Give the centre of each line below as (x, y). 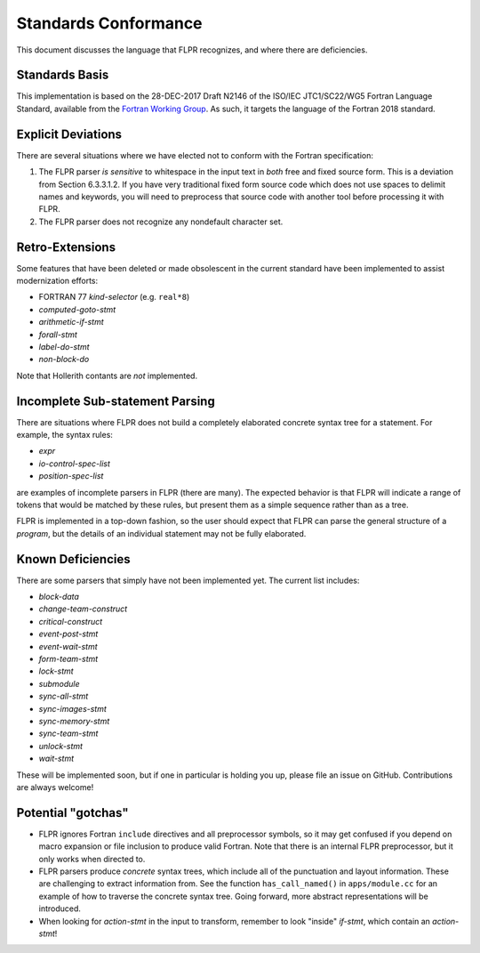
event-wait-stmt (68, 646)
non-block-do (64, 359)
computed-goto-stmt (77, 309)
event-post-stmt (68, 634)
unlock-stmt (61, 746)
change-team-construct (83, 609)
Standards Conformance (110, 23)
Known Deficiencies (73, 559)
